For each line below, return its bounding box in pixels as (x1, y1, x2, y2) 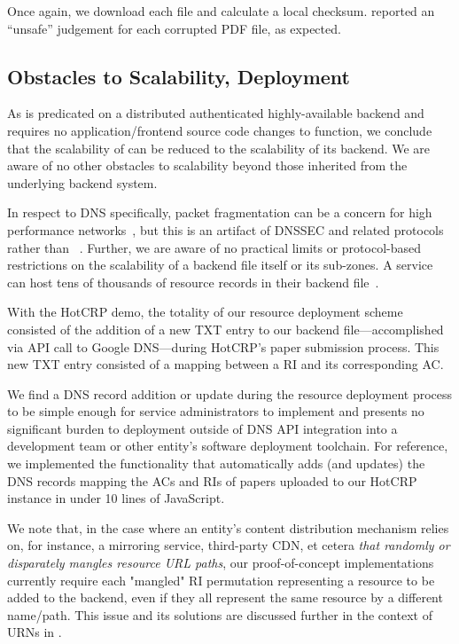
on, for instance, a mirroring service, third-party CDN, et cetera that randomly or (7, 536, 450, 554)
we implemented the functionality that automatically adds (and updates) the (7, 454, 425, 473)
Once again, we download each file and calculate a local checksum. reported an (7, 2, 435, 20)
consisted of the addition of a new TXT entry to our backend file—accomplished (7, 319, 444, 338)
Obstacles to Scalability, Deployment (7, 62, 351, 90)
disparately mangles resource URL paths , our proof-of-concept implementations (7, 554, 434, 572)
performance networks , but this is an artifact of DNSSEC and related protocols (7, 220, 444, 239)
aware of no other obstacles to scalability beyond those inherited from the (7, 156, 408, 175)
